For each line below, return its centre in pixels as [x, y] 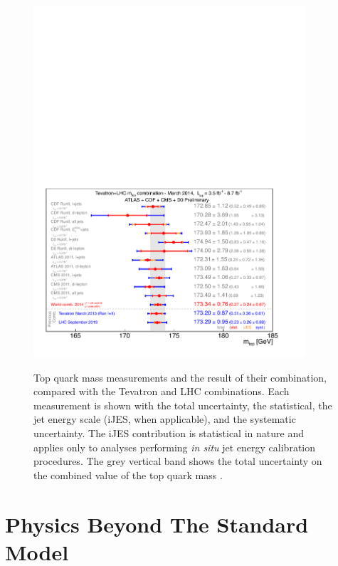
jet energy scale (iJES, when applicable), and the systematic [165, 419]
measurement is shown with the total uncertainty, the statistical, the [183, 405]
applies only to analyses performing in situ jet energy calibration [175, 447]
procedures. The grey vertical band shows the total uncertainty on [178, 461]
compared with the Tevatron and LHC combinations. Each [162, 391]
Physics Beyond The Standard [157, 524]
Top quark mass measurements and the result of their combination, [180, 377]
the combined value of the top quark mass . [128, 475]
